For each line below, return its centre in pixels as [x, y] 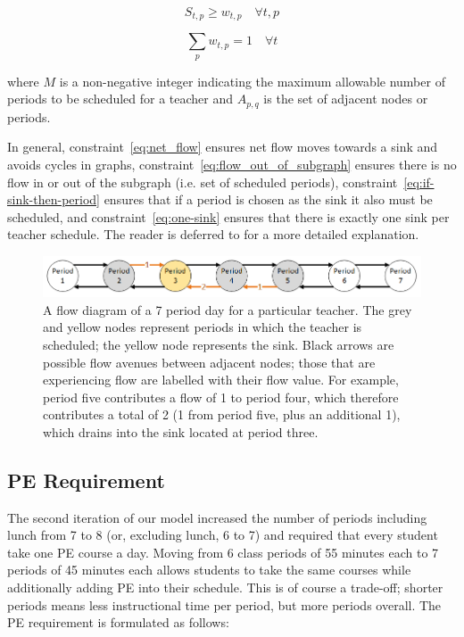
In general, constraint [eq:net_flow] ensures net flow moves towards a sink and [223, 147]
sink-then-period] [54, 199]
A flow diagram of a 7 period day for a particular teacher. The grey [228, 309]
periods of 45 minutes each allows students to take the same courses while [209, 570]
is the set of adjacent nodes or [346, 99]
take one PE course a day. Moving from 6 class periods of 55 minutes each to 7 [223, 552]
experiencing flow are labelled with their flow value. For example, [221, 380]
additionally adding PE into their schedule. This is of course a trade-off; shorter [225, 587]
